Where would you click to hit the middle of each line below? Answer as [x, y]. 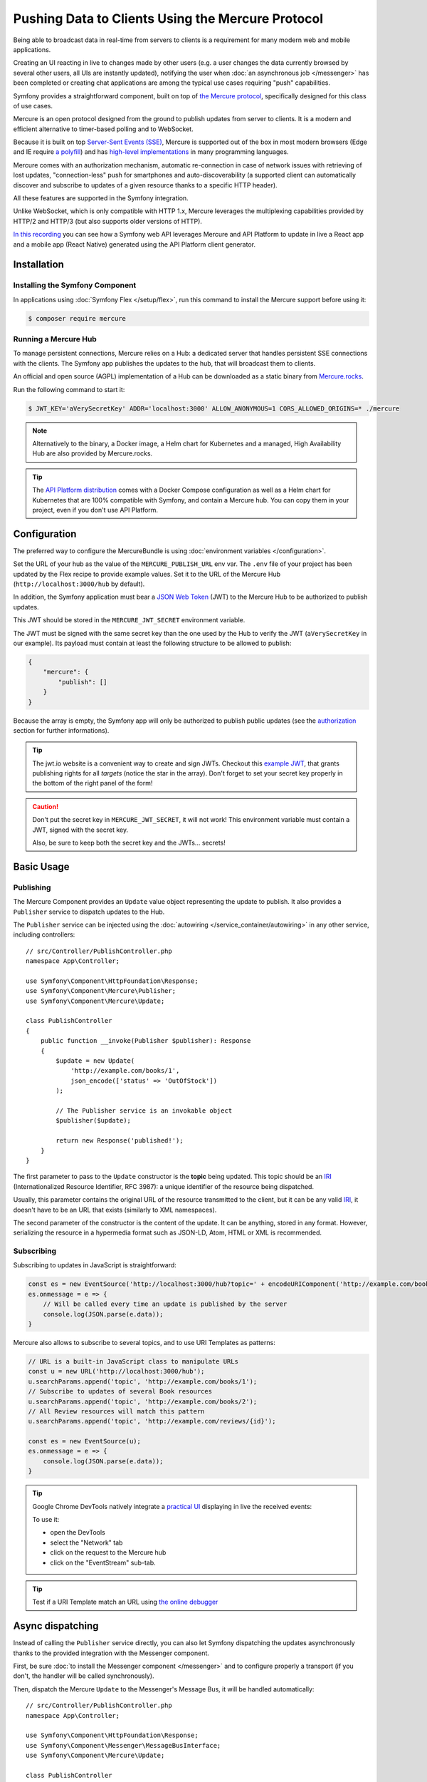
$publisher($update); [94, 1121]
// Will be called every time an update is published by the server [165, 1304]
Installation [38, 265]
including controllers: [44, 934]
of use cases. [33, 105]
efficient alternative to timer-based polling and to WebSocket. [103, 129]
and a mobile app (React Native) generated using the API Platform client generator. [135, 244]
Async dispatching [56, 1626]
